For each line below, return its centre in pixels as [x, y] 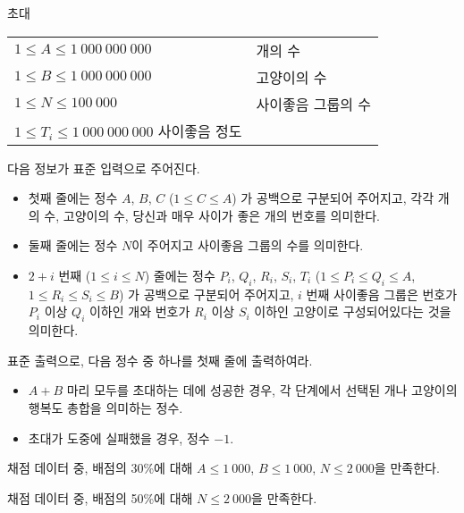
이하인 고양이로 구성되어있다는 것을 [353, 311]
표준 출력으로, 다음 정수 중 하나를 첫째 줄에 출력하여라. [160, 360]
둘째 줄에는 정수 [73, 245]
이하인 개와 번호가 [139, 311]
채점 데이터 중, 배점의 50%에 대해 [100, 497]
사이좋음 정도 [200, 130]
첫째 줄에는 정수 [73, 198]
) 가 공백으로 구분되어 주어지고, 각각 [333, 198]
